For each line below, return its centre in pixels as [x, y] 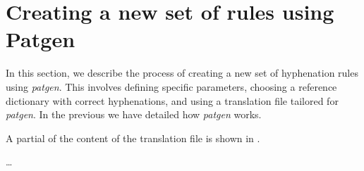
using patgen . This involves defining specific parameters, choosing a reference [171, 86]
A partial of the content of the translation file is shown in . [133, 138]
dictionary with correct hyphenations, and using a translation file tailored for [172, 100]
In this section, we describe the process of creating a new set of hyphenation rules [182, 73]
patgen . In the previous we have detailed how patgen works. [134, 114]
